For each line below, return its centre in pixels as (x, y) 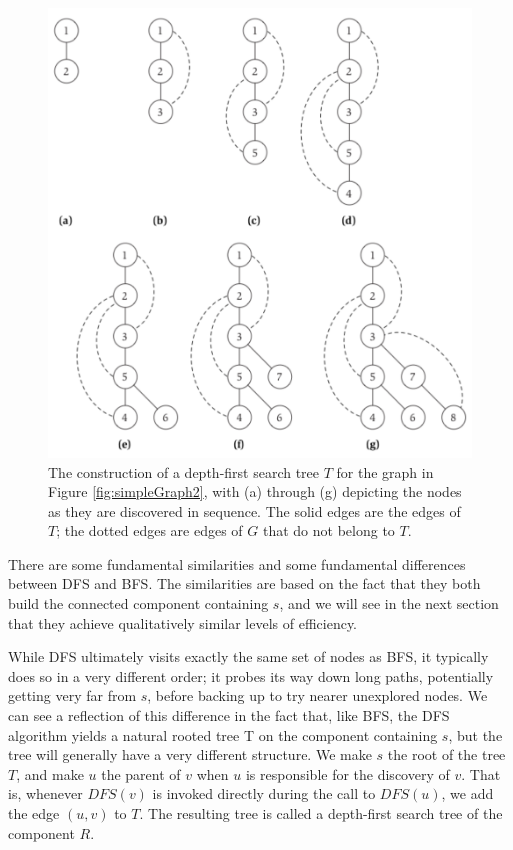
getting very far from (72, 695)
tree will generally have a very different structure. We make (190, 754)
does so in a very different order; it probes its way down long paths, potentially (251, 675)
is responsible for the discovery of (347, 773)
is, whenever (45, 793)
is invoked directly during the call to (264, 793)
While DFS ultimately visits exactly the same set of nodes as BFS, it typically (248, 656)
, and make (50, 773)
